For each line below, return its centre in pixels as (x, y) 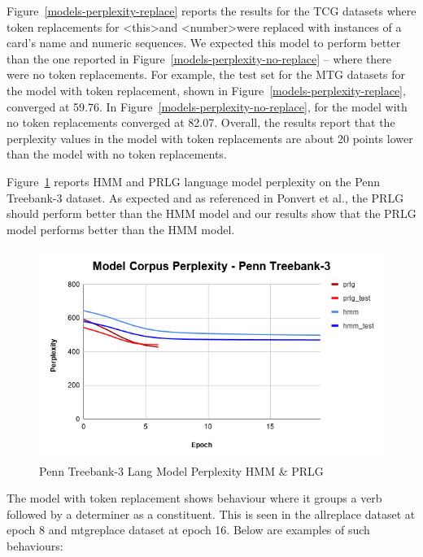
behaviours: (35, 545)
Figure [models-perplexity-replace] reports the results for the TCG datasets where (211, 11)
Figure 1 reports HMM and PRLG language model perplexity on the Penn (194, 181)
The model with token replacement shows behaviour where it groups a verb (194, 498)
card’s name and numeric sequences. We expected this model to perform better (204, 43)
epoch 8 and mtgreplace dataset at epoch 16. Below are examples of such (188, 530)
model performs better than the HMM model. (121, 229)
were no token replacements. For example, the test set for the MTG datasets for (206, 74)
